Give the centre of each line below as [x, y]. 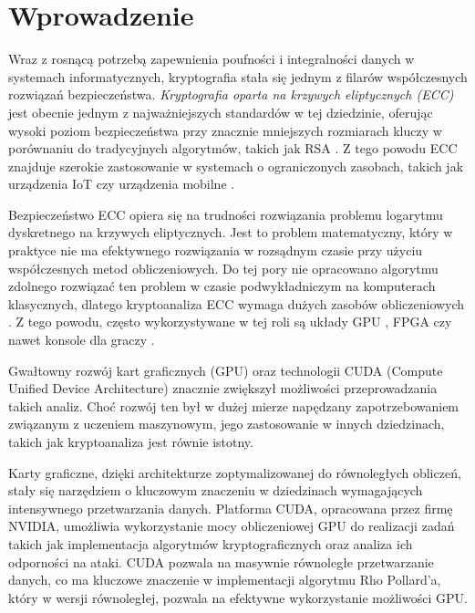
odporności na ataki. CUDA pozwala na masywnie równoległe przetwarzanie [221, 561]
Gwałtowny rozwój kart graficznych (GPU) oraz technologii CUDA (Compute [226, 370]
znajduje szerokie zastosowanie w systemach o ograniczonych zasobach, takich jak [236, 166]
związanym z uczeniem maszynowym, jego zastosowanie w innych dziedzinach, [227, 424]
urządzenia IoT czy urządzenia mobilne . [122, 184]
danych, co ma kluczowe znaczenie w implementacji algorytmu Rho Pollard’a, [225, 580]
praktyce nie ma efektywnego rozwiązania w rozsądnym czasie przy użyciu [216, 250]
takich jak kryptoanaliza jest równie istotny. [131, 442]
